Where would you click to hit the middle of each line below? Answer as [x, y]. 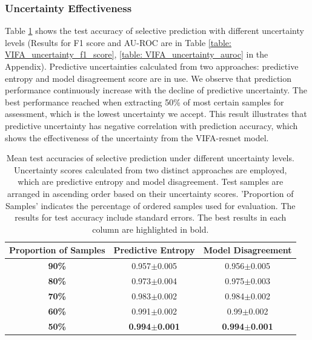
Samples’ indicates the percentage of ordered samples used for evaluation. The [151, 205]
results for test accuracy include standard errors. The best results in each [151, 217]
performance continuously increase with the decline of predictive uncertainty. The [156, 90]
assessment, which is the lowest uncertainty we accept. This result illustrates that [156, 114]
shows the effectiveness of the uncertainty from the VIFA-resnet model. [137, 137]
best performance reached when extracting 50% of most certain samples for [144, 102]
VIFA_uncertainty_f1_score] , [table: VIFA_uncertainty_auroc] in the [137, 54]
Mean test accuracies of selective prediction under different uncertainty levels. [150, 158]
